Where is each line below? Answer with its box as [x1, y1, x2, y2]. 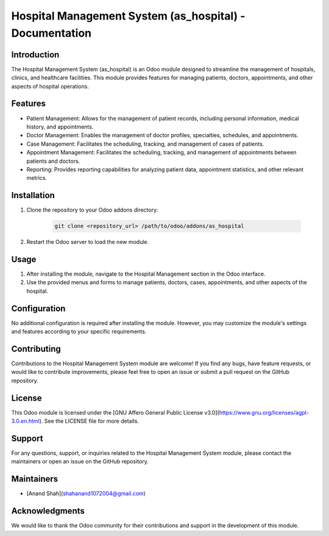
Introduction [11, 49, 60, 60]
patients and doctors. [26, 157, 80, 165]
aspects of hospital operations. [11, 82, 90, 90]
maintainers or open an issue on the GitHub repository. [11, 458, 149, 465]
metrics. [26, 174, 48, 182]
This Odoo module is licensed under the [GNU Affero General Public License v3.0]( [11, 409, 219, 416]
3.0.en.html [11, 418, 40, 425]
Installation [11, 190, 55, 201]
